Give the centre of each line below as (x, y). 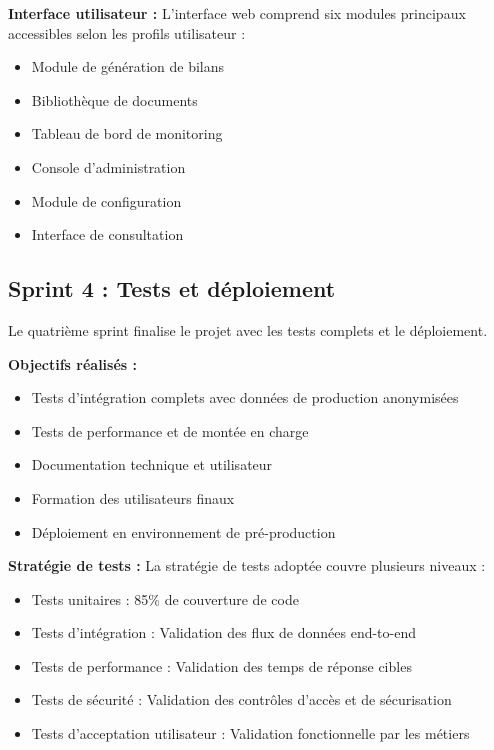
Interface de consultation (107, 234)
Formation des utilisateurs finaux (133, 497)
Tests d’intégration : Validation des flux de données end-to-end (223, 632)
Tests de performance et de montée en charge (170, 430)
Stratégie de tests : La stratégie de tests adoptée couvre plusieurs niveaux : (247, 565)
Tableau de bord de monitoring (127, 133)
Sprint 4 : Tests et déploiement (172, 288)
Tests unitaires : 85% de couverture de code (165, 598)
